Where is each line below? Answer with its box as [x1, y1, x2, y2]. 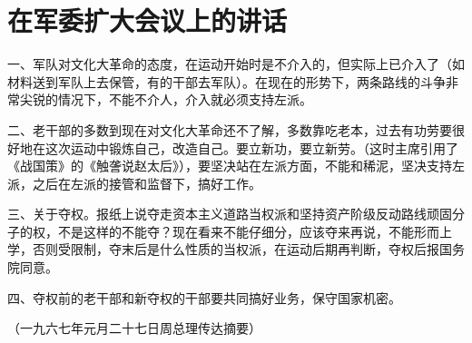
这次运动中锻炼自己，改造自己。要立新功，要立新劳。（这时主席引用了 [44, 138, 458, 157]
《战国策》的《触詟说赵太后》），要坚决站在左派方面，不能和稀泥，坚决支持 [7, 156, 452, 175]
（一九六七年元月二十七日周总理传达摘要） [7, 318, 261, 338]
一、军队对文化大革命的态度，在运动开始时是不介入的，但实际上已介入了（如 [7, 54, 465, 73]
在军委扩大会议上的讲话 [7, 2, 288, 39]
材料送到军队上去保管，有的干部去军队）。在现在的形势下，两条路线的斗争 [7, 72, 446, 91]
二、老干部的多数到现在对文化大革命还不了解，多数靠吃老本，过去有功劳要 [7, 120, 452, 139]
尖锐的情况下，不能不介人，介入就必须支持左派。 [19, 90, 312, 109]
